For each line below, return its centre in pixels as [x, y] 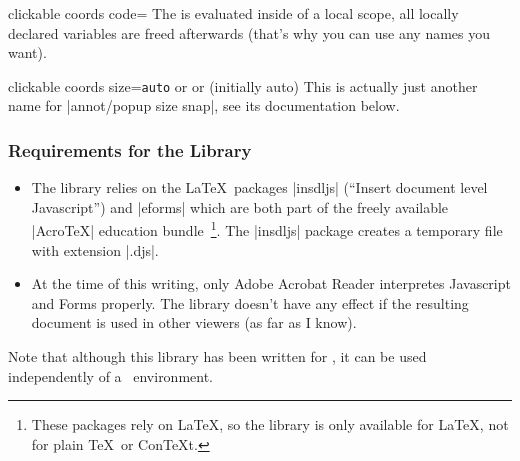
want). [27, 52]
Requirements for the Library [130, 149]
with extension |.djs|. [95, 249]
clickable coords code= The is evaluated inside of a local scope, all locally [233, 13]
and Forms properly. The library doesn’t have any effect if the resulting [250, 302]
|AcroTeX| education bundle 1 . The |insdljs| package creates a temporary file [267, 229]
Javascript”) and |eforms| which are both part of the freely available [240, 206]
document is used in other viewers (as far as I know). [194, 322]
